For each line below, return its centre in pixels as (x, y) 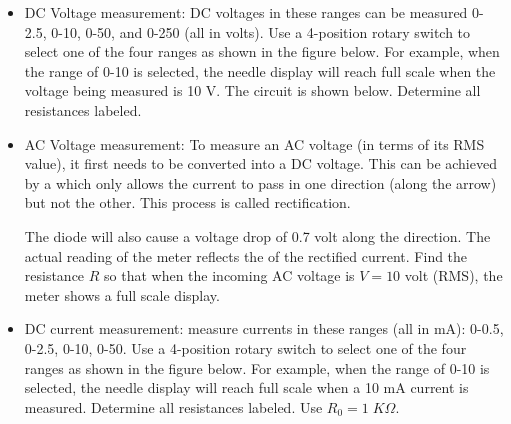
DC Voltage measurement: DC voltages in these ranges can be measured (246, 12)
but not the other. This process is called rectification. (187, 202)
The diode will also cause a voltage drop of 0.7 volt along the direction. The (257, 235)
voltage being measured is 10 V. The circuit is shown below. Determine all (252, 90)
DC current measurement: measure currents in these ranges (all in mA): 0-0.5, (264, 328)
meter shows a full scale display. (122, 294)
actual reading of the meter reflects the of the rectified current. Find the (246, 255)
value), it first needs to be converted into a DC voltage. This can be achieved (260, 163)
